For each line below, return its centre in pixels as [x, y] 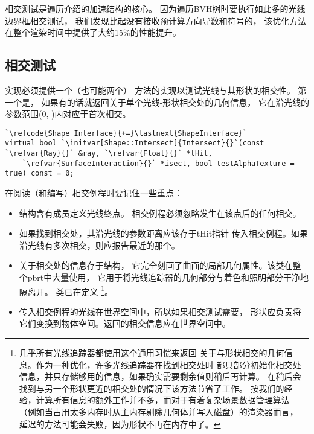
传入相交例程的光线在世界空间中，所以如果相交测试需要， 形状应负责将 [160, 311]
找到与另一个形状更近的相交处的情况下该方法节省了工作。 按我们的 [152, 388]
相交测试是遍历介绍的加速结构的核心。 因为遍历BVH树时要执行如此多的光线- [157, 8]
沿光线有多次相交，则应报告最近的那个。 [99, 245]
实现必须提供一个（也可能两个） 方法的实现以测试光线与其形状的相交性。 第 [156, 90]
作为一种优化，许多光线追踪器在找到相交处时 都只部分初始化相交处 [168, 364]
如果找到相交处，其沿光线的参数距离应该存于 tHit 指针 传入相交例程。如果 [163, 233]
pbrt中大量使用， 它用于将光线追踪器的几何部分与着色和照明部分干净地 [168, 277]
